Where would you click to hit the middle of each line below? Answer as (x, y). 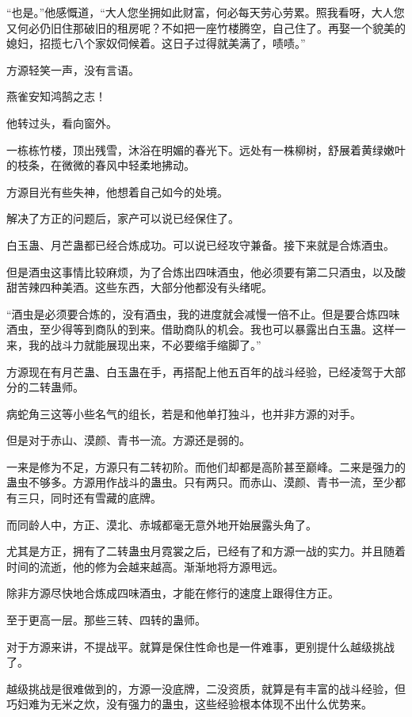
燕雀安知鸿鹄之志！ (56, 96)
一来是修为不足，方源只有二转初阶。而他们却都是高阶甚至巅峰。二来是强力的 (206, 466)
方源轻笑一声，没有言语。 (73, 69)
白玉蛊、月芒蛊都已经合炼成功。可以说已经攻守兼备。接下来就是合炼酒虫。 (200, 244)
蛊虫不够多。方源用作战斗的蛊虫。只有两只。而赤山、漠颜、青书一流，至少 (200, 482)
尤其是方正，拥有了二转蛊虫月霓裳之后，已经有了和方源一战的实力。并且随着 (206, 551)
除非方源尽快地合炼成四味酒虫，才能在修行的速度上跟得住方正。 (173, 593)
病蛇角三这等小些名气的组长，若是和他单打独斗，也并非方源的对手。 (184, 413)
